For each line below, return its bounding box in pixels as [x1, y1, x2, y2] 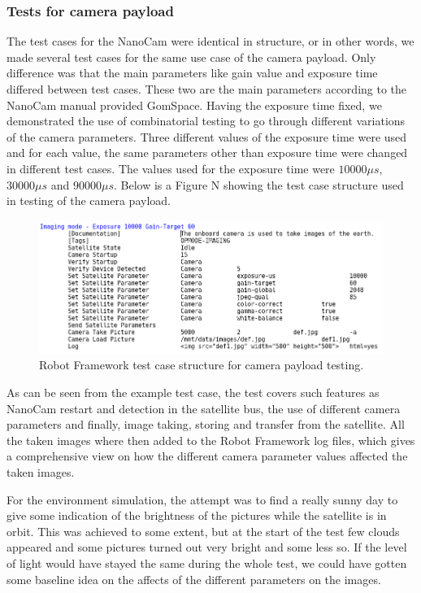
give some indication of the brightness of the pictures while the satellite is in [7, 507, 387, 524]
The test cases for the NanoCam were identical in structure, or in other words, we [7, 33, 414, 50]
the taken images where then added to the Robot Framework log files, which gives [7, 431, 415, 448]
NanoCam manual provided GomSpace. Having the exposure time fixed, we [7, 96, 382, 113]
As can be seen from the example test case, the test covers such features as [7, 384, 380, 401]
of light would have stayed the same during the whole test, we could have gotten [7, 554, 407, 571]
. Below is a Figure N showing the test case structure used [113, 176, 404, 193]
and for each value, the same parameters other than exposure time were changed [7, 144, 408, 161]
